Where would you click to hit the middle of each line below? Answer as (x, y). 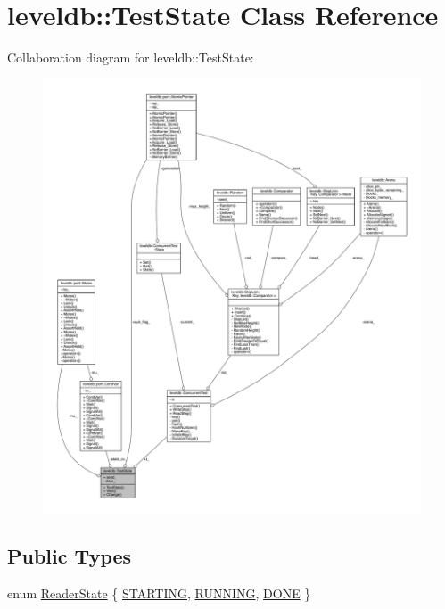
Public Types (70, 556)
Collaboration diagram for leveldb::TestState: (131, 58)
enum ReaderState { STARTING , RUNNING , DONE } (159, 593)
